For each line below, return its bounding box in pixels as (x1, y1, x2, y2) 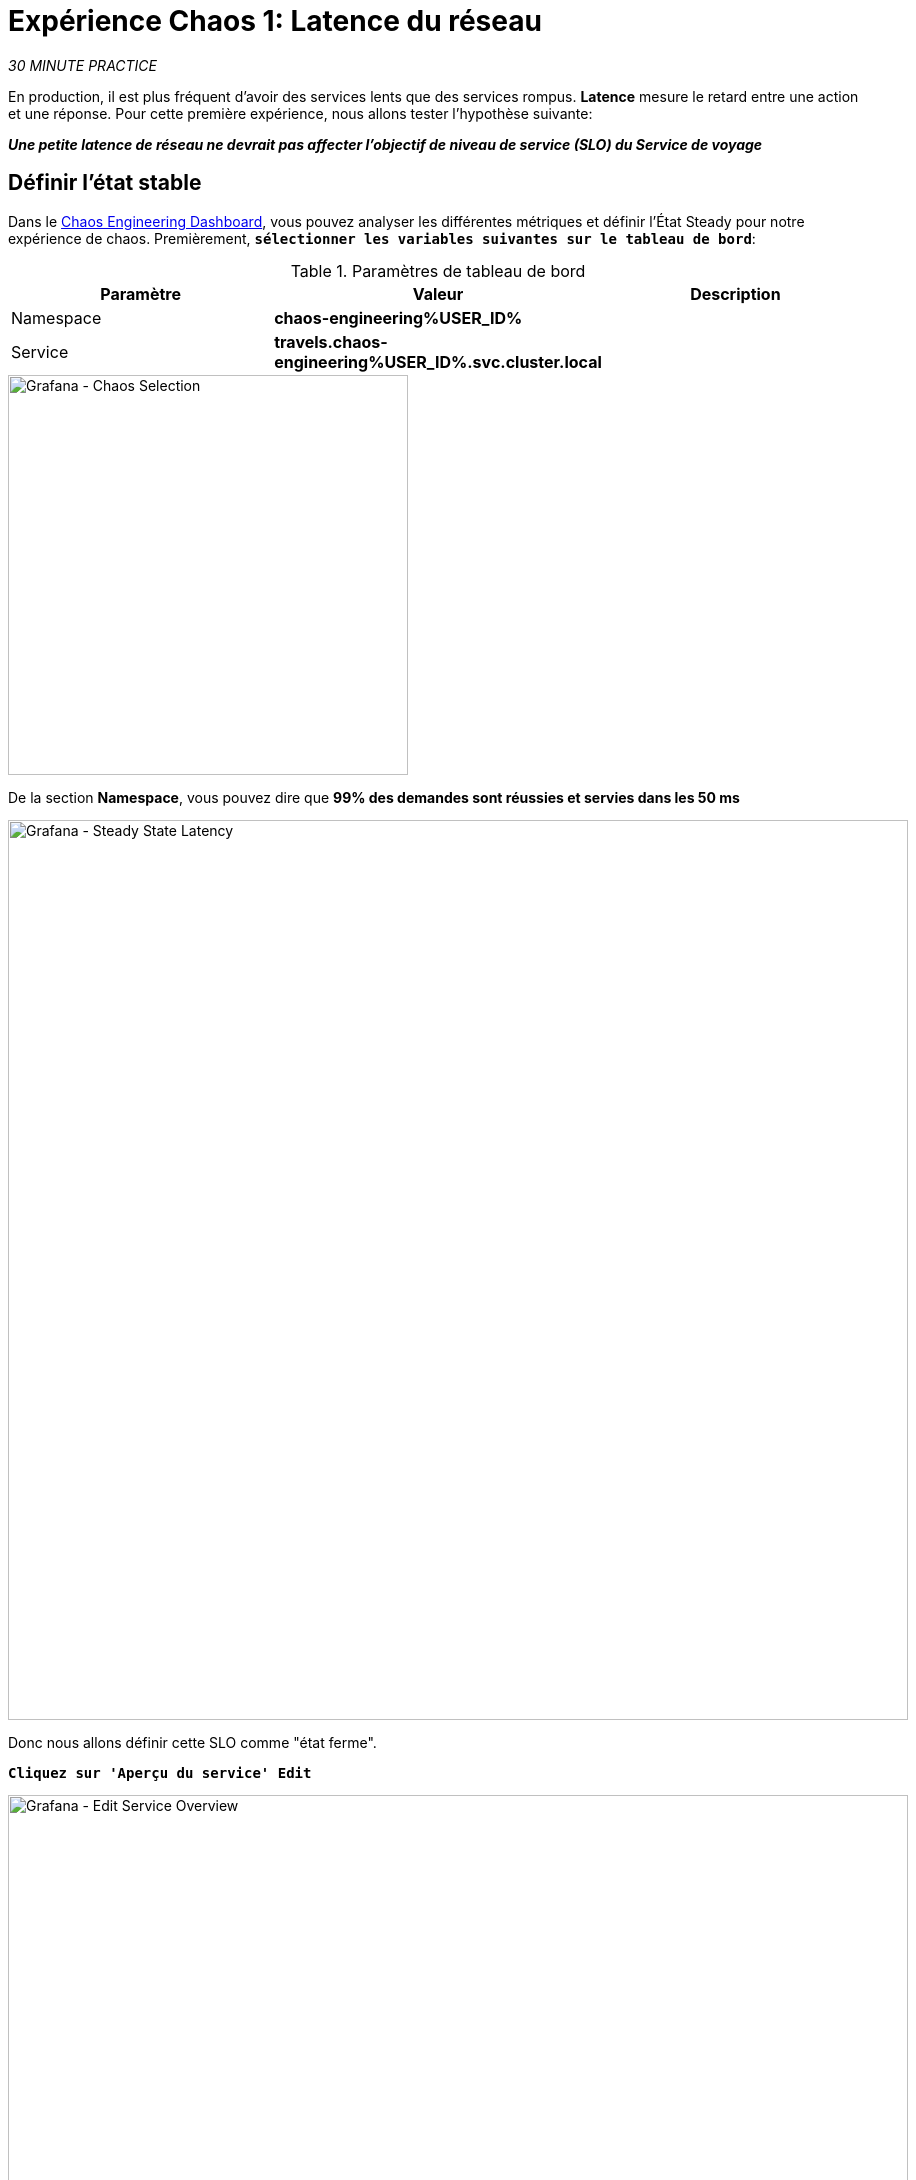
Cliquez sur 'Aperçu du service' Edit (8, 1764, 312, 1781)
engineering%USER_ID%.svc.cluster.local (274, 351, 602, 372)
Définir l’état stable (8, 170, 202, 196)
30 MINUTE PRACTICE (8, 56, 157, 74)
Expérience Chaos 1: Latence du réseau (8, 4, 542, 38)
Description (690, 283, 781, 304)
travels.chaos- (274, 331, 388, 352)
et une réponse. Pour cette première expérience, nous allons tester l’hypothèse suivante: (8, 104, 593, 122)
